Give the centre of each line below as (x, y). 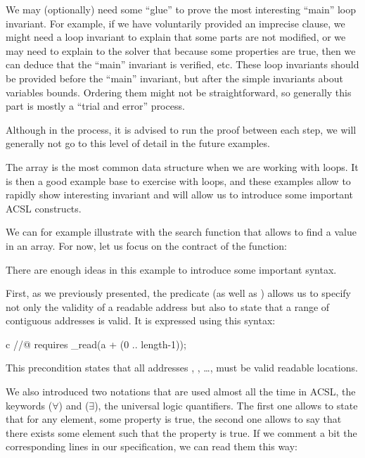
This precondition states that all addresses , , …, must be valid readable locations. (182, 368)
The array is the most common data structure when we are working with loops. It (182, 166)
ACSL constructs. (44, 208)
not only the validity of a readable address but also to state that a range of (168, 306)
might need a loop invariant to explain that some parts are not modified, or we (176, 37)
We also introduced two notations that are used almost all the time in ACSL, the (181, 392)
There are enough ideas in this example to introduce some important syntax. (171, 269)
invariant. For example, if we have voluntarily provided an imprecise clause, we (175, 23)
